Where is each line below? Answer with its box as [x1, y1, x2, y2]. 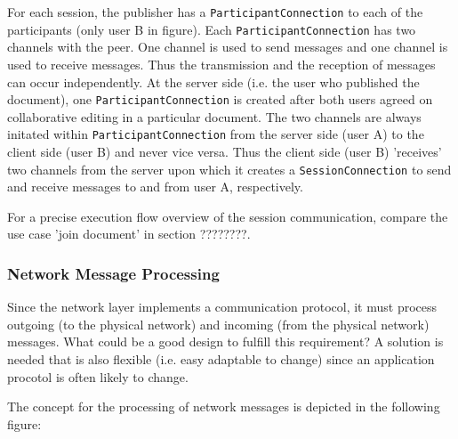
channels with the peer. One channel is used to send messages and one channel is [7, 37, 448, 56]
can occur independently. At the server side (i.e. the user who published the [7, 72, 420, 91]
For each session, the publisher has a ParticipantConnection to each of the [7, 3, 423, 20]
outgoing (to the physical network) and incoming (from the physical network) [7, 314, 430, 333]
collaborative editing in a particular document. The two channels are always [7, 107, 422, 126]
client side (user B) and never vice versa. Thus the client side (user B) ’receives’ [7, 142, 442, 160]
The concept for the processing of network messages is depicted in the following [7, 397, 440, 416]
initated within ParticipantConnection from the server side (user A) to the [7, 125, 424, 143]
